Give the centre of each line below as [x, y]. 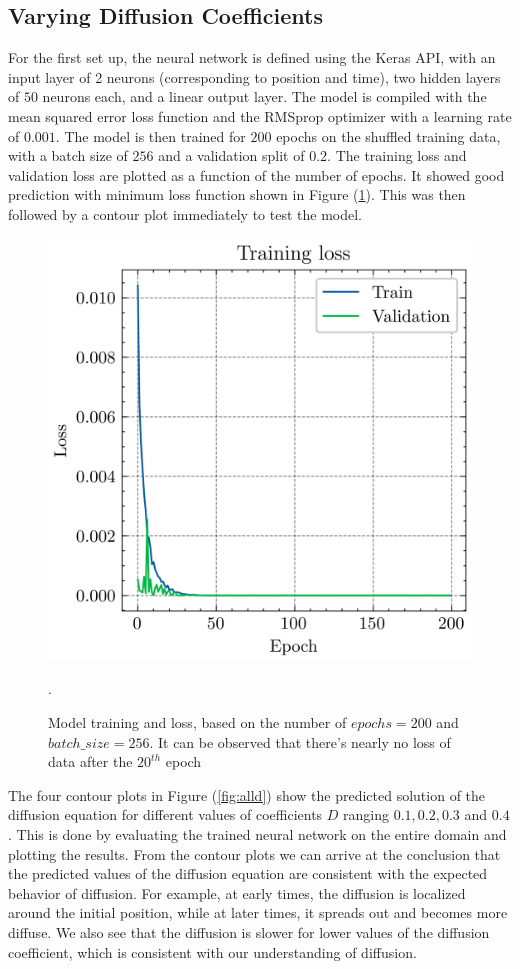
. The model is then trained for [150, 135]
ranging [366, 814]
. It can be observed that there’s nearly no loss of [300, 741]
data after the [90, 761]
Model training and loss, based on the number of [197, 722]
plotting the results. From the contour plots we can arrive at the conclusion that [254, 853]
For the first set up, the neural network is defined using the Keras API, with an [252, 57]
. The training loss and [397, 155]
